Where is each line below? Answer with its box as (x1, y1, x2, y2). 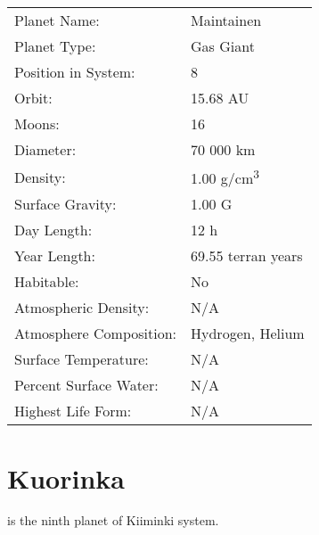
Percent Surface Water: (14, 374, 159, 396)
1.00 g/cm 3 (191, 165, 259, 189)
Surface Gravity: (14, 193, 117, 215)
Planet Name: (14, 10, 100, 30)
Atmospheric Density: (14, 297, 150, 318)
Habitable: (14, 271, 79, 292)
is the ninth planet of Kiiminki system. (7, 511, 219, 530)
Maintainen (191, 10, 262, 30)
